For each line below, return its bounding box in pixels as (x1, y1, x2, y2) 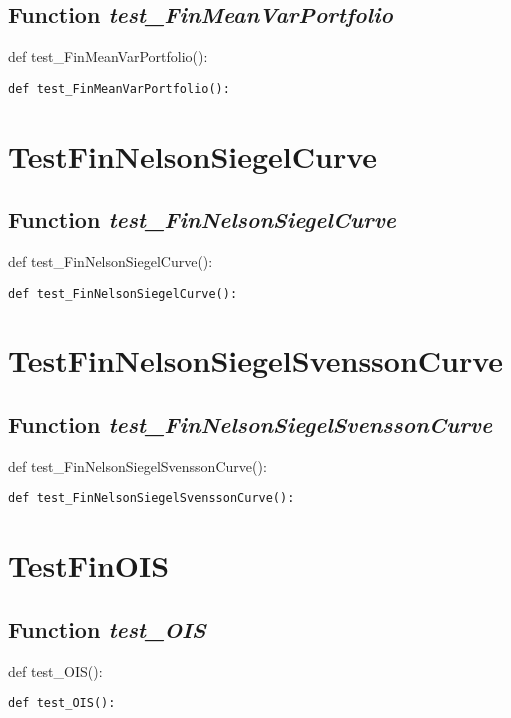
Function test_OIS (8, 613, 206, 644)
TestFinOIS (8, 545, 170, 586)
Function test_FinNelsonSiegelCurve (8, 204, 396, 235)
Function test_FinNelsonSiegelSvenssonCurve (8, 409, 493, 440)
